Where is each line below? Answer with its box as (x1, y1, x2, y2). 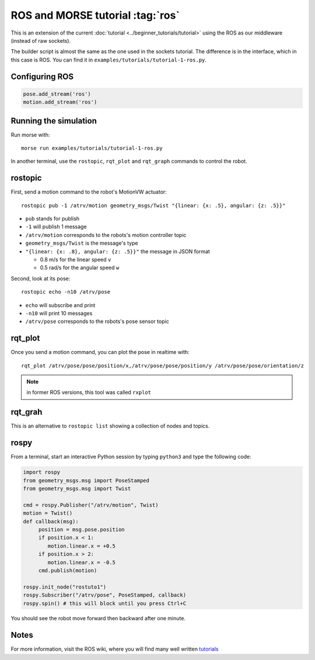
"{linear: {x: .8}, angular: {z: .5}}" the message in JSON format (25, 247, 210, 255)
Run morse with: (10, 131, 50, 138)
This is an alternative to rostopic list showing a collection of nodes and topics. (10, 422, 210, 429)
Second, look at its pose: (10, 275, 71, 282)
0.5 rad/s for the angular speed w (40, 264, 120, 271)
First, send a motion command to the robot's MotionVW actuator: (10, 188, 167, 195)
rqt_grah (10, 407, 43, 417)
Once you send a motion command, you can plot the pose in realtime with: (10, 349, 190, 356)
